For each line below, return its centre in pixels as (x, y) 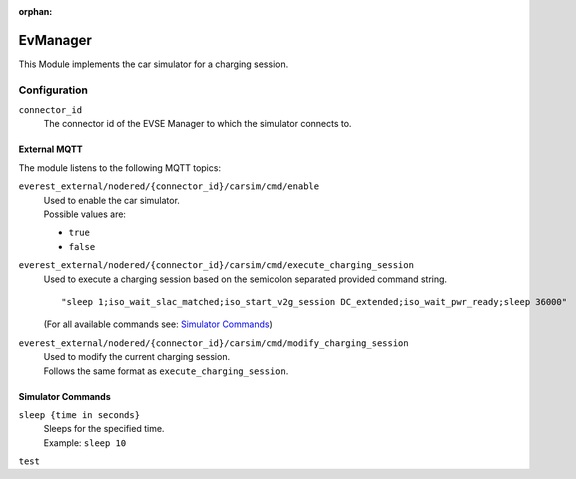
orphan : (35, 11)
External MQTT (51, 149)
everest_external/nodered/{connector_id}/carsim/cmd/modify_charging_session (213, 343)
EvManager (55, 40)
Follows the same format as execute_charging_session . (166, 371)
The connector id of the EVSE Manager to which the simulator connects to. (197, 124)
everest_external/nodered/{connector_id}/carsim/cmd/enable (169, 186)
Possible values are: (85, 214)
